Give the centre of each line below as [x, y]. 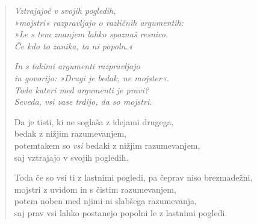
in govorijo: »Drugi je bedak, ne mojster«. [92, 77]
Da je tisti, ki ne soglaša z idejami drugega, [94, 121]
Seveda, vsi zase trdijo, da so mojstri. [83, 101]
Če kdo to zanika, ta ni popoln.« [73, 45]
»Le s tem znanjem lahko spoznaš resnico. [91, 34]
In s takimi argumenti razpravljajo [77, 66]
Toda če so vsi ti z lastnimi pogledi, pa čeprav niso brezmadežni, [133, 177]
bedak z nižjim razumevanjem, [70, 133]
